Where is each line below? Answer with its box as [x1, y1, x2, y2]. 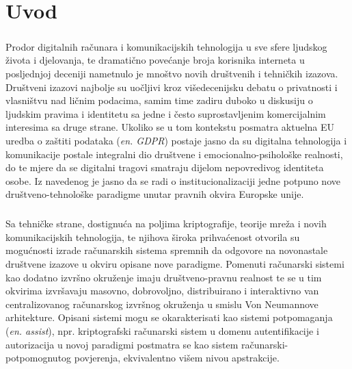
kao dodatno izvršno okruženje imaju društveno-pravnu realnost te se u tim [5, 270, 322, 284]
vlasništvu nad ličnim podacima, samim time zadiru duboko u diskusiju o [5, 93, 313, 107]
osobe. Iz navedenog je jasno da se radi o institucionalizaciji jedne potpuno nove [5, 173, 340, 188]
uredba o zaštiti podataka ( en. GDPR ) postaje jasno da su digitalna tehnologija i [5, 133, 347, 147]
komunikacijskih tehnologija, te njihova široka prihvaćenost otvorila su [5, 229, 300, 244]
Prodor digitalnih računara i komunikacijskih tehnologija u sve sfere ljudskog [5, 39, 327, 53]
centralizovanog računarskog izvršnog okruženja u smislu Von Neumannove [5, 296, 319, 311]
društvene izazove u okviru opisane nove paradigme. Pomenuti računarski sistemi [5, 257, 344, 271]
